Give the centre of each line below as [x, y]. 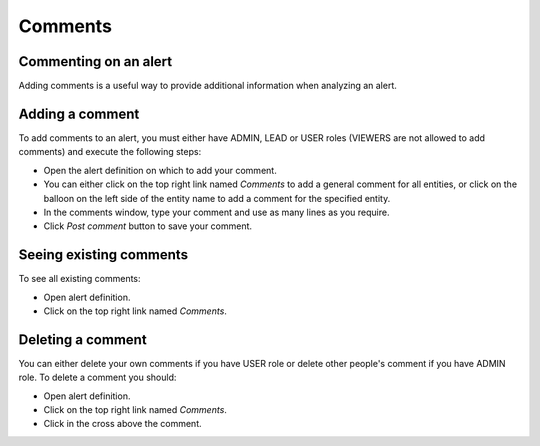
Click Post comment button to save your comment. [148, 226]
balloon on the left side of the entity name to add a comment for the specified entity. [217, 198]
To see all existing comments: [79, 279]
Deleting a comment [82, 339]
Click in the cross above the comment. [122, 424]
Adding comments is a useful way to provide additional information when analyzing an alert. [207, 86]
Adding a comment [79, 113]
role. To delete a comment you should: [97, 377]
